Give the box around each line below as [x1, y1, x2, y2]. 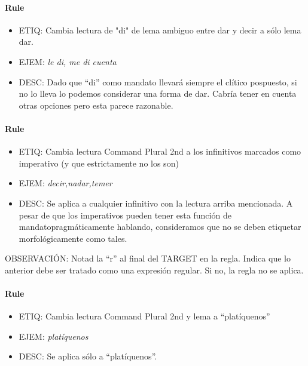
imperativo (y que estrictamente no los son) [19, 156, 179, 169]
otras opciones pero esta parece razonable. [19, 99, 173, 111]
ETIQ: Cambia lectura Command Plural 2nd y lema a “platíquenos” [19, 310, 270, 322]
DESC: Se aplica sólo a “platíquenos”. [19, 350, 157, 362]
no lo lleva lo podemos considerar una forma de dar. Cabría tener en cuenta [19, 87, 297, 100]
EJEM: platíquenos [19, 330, 89, 342]
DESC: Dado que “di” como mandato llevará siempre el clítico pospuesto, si [19, 75, 297, 88]
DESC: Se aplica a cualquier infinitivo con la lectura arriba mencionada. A [19, 196, 293, 209]
